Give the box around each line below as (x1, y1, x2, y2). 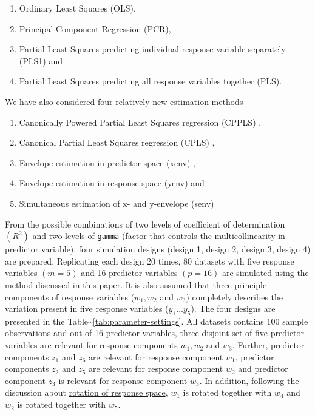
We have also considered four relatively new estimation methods (5, 95, 243, 107)
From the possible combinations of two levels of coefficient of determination (5, 217, 285, 230)
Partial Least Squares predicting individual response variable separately (19, 42, 286, 55)
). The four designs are (191, 302, 276, 315)
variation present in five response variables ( (5, 302, 169, 315)
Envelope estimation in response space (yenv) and (19, 177, 205, 189)
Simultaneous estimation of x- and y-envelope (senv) (19, 197, 214, 209)
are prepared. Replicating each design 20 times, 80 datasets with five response (5, 254, 294, 267)
